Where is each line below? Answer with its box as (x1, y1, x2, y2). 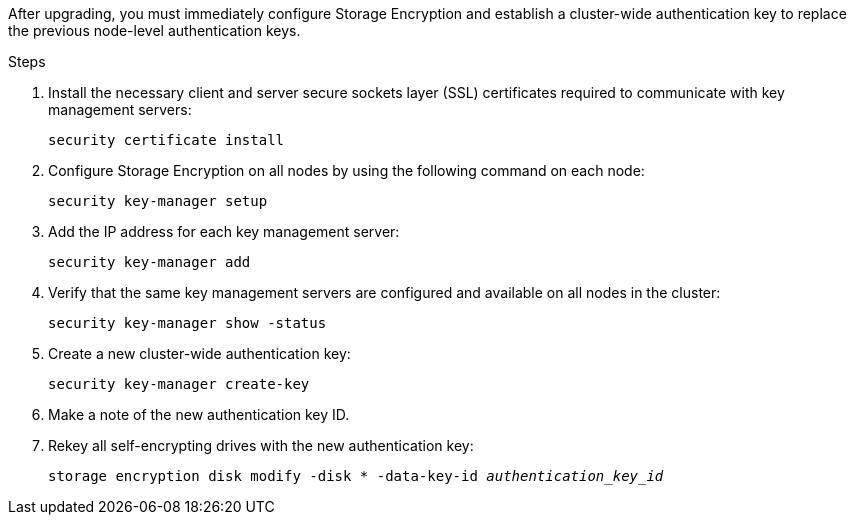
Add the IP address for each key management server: (48, 223, 400, 240)
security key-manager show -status (48, 315, 327, 331)
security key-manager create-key (48, 376, 310, 392)
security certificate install (48, 132, 285, 148)
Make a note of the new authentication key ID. (48, 406, 350, 423)
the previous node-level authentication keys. (8, 22, 301, 39)
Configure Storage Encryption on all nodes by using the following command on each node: (48, 162, 645, 179)
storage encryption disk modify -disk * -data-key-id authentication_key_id (48, 468, 664, 484)
